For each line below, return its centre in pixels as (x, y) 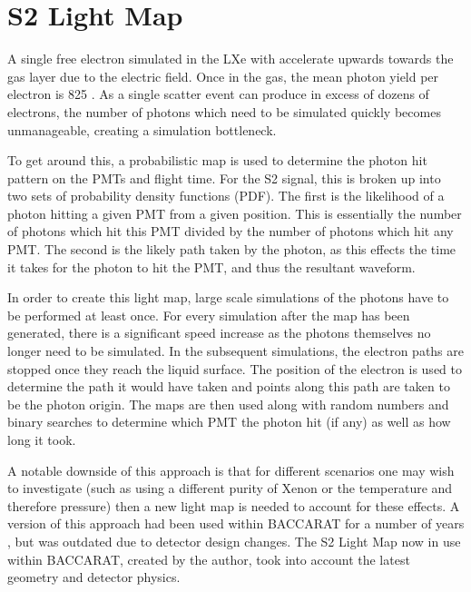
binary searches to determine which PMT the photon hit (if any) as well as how (229, 422)
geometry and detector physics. (94, 577)
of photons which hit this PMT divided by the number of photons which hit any (231, 231)
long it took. (42, 439)
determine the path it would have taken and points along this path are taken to (229, 386)
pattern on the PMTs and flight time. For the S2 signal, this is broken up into (224, 178)
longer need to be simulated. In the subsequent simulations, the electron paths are (236, 351)
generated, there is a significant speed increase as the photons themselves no (219, 333)
